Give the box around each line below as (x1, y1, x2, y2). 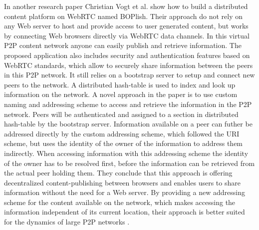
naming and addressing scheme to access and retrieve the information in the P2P (4, 98, 252, 109)
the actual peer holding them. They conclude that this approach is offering (4, 167, 233, 178)
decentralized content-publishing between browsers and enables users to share (4, 177, 241, 187)
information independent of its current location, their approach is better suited (4, 206, 245, 217)
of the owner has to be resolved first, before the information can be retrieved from (4, 157, 255, 168)
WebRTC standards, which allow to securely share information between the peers (4, 59, 253, 70)
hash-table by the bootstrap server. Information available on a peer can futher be (4, 118, 253, 129)
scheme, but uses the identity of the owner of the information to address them (4, 138, 243, 148)
